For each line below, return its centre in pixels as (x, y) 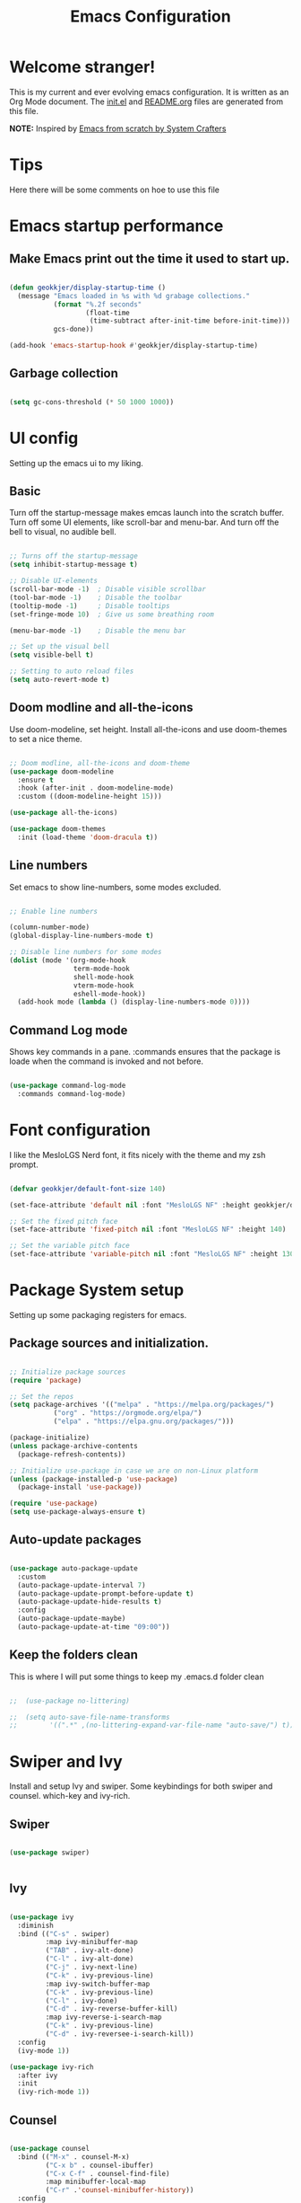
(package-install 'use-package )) (80, 1487)
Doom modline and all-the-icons (102, 708)
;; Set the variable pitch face (69, 1246)
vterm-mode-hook (103, 986)
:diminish (35, 1925)
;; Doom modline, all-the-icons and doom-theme (100, 763)
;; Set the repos (42, 1396)
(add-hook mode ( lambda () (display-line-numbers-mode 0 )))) (134, 1002)
